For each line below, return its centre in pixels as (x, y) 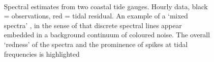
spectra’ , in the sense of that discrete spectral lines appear (93, 25)
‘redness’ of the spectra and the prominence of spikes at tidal (96, 44)
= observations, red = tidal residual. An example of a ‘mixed (96, 16)
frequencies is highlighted (42, 54)
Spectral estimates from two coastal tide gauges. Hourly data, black (106, 6)
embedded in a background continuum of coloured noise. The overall (107, 35)
